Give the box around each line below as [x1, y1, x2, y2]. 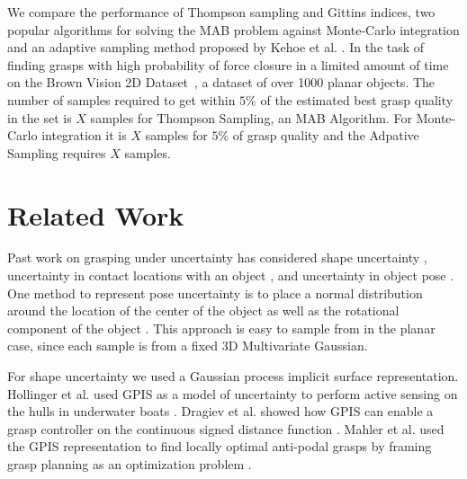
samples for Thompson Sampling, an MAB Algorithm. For [90, 108, 412, 127]
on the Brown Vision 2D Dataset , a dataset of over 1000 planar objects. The [7, 73, 436, 92]
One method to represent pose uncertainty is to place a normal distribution [7, 283, 423, 302]
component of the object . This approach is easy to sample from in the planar [7, 318, 436, 337]
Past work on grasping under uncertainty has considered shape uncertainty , [7, 248, 427, 267]
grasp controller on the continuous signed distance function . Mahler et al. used [7, 419, 445, 438]
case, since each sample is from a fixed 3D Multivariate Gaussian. [7, 336, 368, 355]
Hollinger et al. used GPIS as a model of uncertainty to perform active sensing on [7, 384, 458, 403]
